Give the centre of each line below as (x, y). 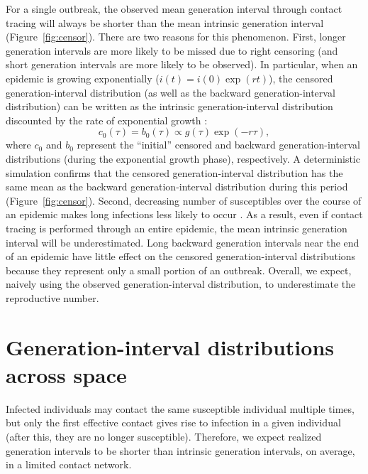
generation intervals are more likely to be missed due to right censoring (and (172, 50)
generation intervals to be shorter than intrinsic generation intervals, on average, (180, 450)
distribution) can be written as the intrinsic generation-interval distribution (169, 106)
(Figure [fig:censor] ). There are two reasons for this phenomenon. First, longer (176, 37)
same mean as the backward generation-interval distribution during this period (177, 187)
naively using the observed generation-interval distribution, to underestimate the (181, 284)
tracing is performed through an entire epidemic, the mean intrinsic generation (177, 228)
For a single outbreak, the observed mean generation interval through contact (174, 9)
